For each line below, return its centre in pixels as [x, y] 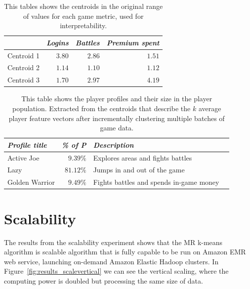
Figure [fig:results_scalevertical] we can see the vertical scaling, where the [116, 271]
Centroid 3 [23, 80]
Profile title [27, 144]
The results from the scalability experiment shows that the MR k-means [113, 242]
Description [113, 144]
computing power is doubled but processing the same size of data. [104, 280]
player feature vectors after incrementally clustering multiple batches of [117, 118]
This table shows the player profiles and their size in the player [117, 99]
